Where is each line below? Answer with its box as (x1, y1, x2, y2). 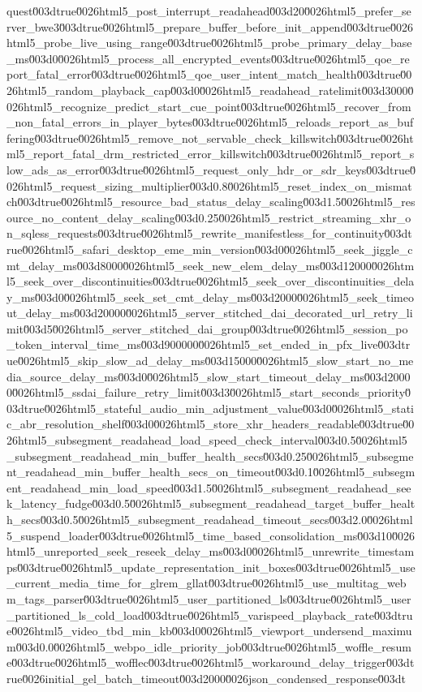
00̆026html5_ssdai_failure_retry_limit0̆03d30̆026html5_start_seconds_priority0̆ (6, 384, 411, 401)
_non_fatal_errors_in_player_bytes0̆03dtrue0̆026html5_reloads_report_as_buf (6, 114, 414, 131)
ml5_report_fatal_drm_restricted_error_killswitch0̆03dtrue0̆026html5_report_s (6, 145, 415, 162)
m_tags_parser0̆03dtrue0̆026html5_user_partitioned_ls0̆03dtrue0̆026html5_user (6, 590, 411, 607)
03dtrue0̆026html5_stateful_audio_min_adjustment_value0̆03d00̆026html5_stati (6, 399, 414, 416)
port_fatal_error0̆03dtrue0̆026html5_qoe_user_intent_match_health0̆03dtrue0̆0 (6, 66, 412, 83)
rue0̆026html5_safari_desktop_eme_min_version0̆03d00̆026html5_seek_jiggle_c (6, 240, 413, 257)
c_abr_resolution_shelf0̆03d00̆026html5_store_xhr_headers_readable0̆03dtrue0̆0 (6, 415, 415, 432)
